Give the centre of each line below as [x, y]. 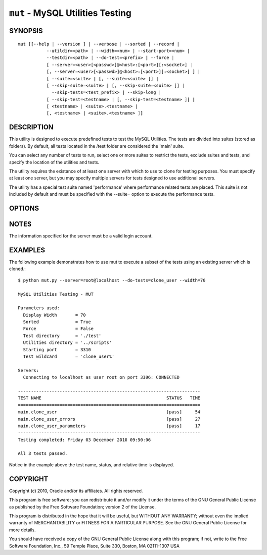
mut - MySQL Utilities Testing [70, 13]
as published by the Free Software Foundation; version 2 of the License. [82, 507]
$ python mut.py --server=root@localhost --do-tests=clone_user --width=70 [112, 280]
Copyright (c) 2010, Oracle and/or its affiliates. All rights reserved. [76, 491]
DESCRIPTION [31, 127]
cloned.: [17, 269]
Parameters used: [39, 308]
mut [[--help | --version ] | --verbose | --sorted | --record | [99, 44]
